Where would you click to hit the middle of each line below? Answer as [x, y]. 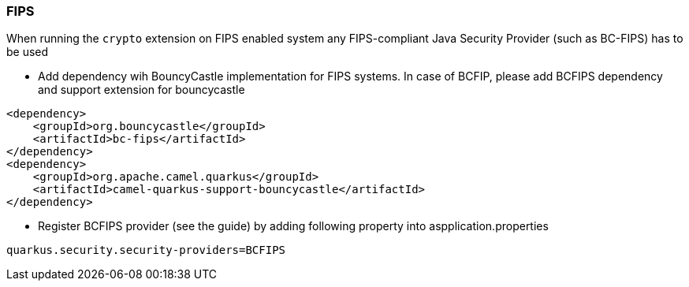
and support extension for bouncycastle [142, 90]
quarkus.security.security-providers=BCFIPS [146, 250]
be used [28, 52]
